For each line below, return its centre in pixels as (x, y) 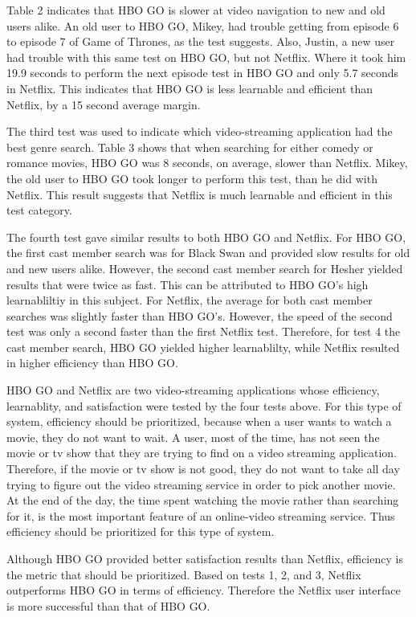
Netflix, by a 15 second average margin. (104, 104)
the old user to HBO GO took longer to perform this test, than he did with (192, 178)
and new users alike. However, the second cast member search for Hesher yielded (205, 268)
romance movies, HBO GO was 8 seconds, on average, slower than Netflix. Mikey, (207, 163)
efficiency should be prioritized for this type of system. (141, 531)
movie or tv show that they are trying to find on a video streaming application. (202, 453)
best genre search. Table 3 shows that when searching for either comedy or (190, 147)
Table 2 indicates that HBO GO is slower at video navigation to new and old (196, 10)
